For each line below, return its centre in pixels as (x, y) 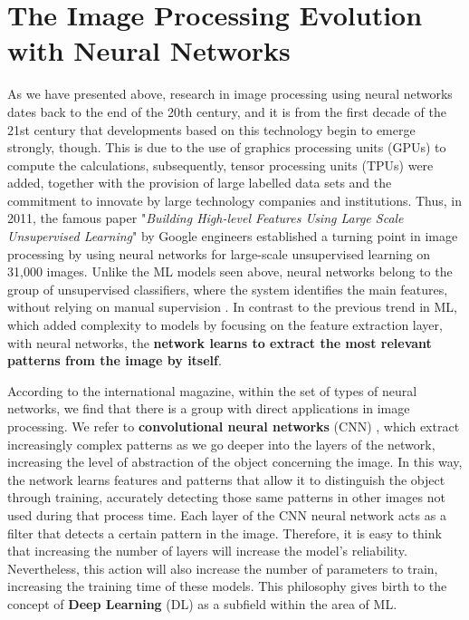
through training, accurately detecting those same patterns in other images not (226, 497)
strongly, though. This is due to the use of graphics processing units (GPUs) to (227, 147)
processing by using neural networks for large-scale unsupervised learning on (219, 253)
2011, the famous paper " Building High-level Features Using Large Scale (206, 218)
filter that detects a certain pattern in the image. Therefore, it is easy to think (225, 533)
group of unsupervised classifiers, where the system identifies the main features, (228, 289)
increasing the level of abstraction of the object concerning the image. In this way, (235, 462)
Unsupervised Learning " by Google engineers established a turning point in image (233, 236)
